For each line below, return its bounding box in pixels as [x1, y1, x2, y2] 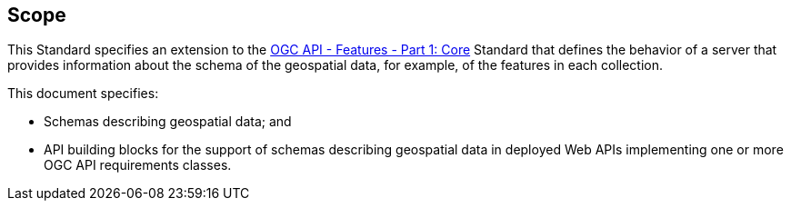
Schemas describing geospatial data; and [44, 114, 292, 130]
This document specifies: [7, 85, 159, 102]
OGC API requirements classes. [44, 157, 232, 173]
